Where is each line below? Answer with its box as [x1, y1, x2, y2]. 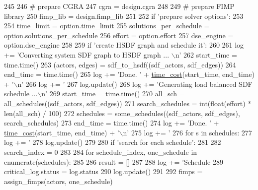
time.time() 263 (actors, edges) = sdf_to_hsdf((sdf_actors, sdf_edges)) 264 [4, 59, 236, 69]
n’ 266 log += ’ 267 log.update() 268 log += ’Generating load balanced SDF [17, 78, 253, 89]
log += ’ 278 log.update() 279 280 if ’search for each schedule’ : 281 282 [4, 137, 221, 147]
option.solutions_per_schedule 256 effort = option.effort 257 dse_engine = [4, 30, 234, 40]
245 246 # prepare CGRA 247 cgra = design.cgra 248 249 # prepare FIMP [4, 1, 235, 11]
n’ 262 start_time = [175, 49, 237, 60]
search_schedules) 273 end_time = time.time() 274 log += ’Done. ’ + [4, 118, 219, 128]
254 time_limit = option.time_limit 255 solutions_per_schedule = [4, 20, 210, 31]
